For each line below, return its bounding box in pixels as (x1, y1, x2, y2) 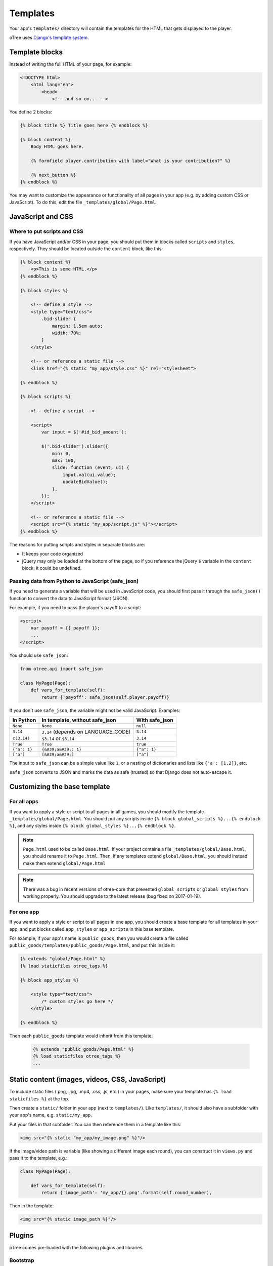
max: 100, (52, 457, 76, 463)
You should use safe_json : (9, 652, 68, 658)
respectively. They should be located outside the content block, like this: (9, 246, 163, 252)
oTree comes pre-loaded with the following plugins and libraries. (9, 1244, 144, 1250)
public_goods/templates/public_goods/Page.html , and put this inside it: (9, 942, 175, 948)
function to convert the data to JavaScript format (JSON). (9, 595, 129, 601)
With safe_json (136, 717, 174, 724)
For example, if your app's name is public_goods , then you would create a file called (9, 935, 189, 941)
